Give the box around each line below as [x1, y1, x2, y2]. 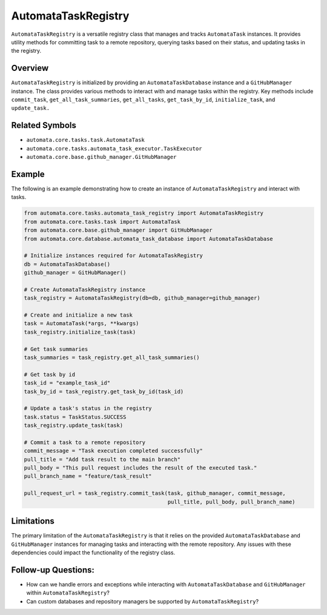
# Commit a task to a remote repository [24, 439, 145, 446]
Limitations [11, 516, 54, 526]
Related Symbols [11, 120, 77, 130]
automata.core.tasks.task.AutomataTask [26, 136, 145, 144]
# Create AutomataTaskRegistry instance [24, 286, 145, 293]
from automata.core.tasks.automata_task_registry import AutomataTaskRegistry [24, 210, 263, 217]
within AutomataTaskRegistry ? [26, 589, 110, 597]
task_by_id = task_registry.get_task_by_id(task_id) [24, 388, 184, 395]
